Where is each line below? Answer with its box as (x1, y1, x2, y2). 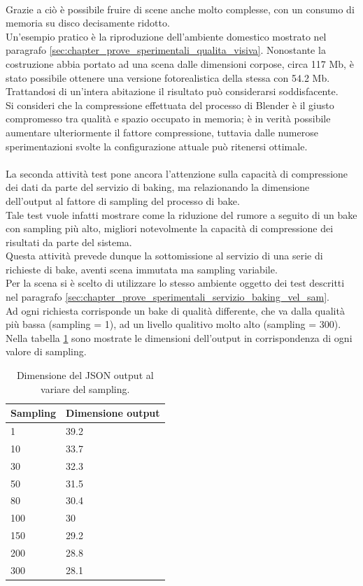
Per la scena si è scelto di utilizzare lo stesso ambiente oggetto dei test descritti (6, 276, 345, 290)
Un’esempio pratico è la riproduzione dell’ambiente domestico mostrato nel (6, 29, 327, 43)
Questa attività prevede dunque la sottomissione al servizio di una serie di (6, 248, 323, 263)
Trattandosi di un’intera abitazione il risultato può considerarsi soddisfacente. (6, 84, 339, 99)
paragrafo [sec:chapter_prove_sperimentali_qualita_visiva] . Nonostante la (6, 43, 326, 57)
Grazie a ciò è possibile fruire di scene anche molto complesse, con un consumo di (6, 1, 355, 16)
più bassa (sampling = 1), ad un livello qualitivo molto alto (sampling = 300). (6, 317, 341, 331)
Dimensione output (66, 406, 160, 420)
